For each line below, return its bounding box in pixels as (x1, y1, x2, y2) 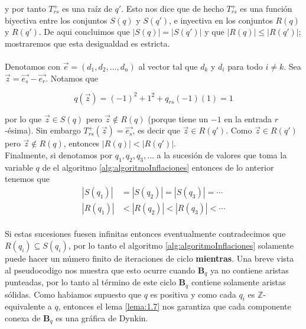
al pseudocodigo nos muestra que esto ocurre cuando (5, 263, 196, 276)
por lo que (5, 112, 42, 125)
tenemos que (5, 172, 50, 185)
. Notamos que (45, 71, 98, 84)
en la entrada (224, 112, 272, 125)
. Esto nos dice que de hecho (121, 2, 224, 14)
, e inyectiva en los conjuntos (169, 14, 273, 26)
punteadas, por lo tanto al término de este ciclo (5, 276, 176, 288)
